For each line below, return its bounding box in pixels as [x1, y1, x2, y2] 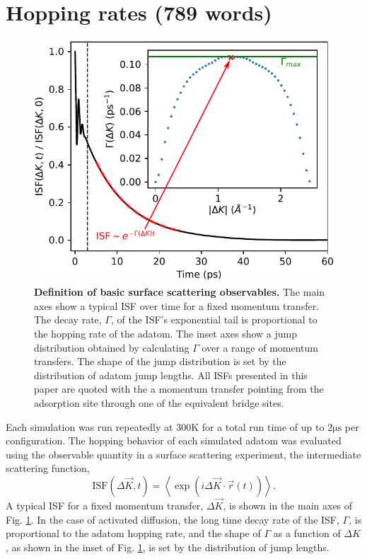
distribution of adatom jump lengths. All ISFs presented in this [34, 367, 308, 382]
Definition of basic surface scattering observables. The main [34, 284, 325, 299]
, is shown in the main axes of [223, 498, 353, 513]
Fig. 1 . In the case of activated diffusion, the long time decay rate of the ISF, [6, 512, 339, 526]
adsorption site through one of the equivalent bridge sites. [34, 395, 284, 410]
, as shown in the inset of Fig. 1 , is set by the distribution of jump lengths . [6, 539, 330, 554]
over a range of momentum [202, 340, 319, 355]
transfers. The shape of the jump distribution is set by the [34, 354, 286, 369]
